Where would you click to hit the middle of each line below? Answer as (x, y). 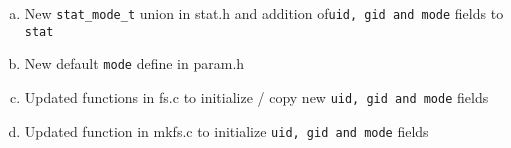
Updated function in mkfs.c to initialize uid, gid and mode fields (226, 130)
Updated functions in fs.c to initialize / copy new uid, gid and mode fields (256, 96)
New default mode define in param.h (134, 63)
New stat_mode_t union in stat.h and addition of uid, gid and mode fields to (264, 13)
